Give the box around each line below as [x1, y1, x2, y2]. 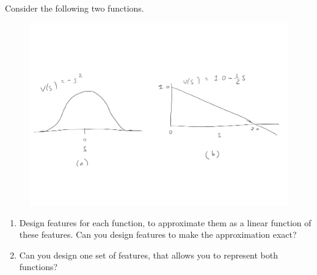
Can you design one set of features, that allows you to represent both [19, 248, 279, 261]
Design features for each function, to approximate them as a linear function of [19, 216, 312, 229]
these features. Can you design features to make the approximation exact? [19, 228, 297, 241]
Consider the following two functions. [5, 2, 144, 14]
